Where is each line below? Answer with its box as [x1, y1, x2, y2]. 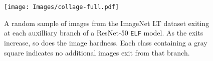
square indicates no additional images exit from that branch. [4, 47, 190, 57]
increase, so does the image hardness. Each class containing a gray [4, 37, 207, 47]
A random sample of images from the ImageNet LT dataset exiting [4, 17, 209, 28]
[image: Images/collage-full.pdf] [4, 3, 119, 10]
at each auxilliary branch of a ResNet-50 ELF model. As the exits [4, 27, 203, 38]
